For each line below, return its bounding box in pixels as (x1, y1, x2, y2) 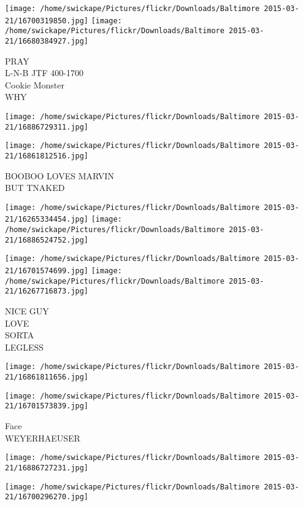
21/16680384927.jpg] (5, 36, 89, 45)
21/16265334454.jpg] (5, 215, 89, 224)
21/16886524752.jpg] (5, 235, 89, 244)
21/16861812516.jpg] (5, 151, 89, 160)
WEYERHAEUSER (5, 431, 80, 444)
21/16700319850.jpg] (5, 16, 89, 25)
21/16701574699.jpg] (5, 267, 89, 276)
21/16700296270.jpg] (5, 492, 89, 502)
